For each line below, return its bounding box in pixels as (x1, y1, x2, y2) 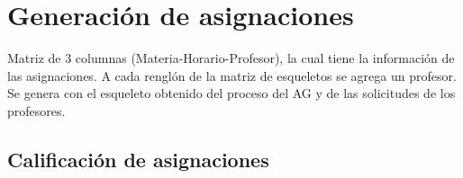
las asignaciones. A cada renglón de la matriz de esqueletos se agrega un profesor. (7, 66, 457, 85)
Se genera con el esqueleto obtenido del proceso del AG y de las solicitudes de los (7, 84, 456, 102)
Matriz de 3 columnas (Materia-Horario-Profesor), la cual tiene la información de (7, 49, 455, 67)
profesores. (7, 101, 66, 120)
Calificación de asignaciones (7, 145, 269, 173)
